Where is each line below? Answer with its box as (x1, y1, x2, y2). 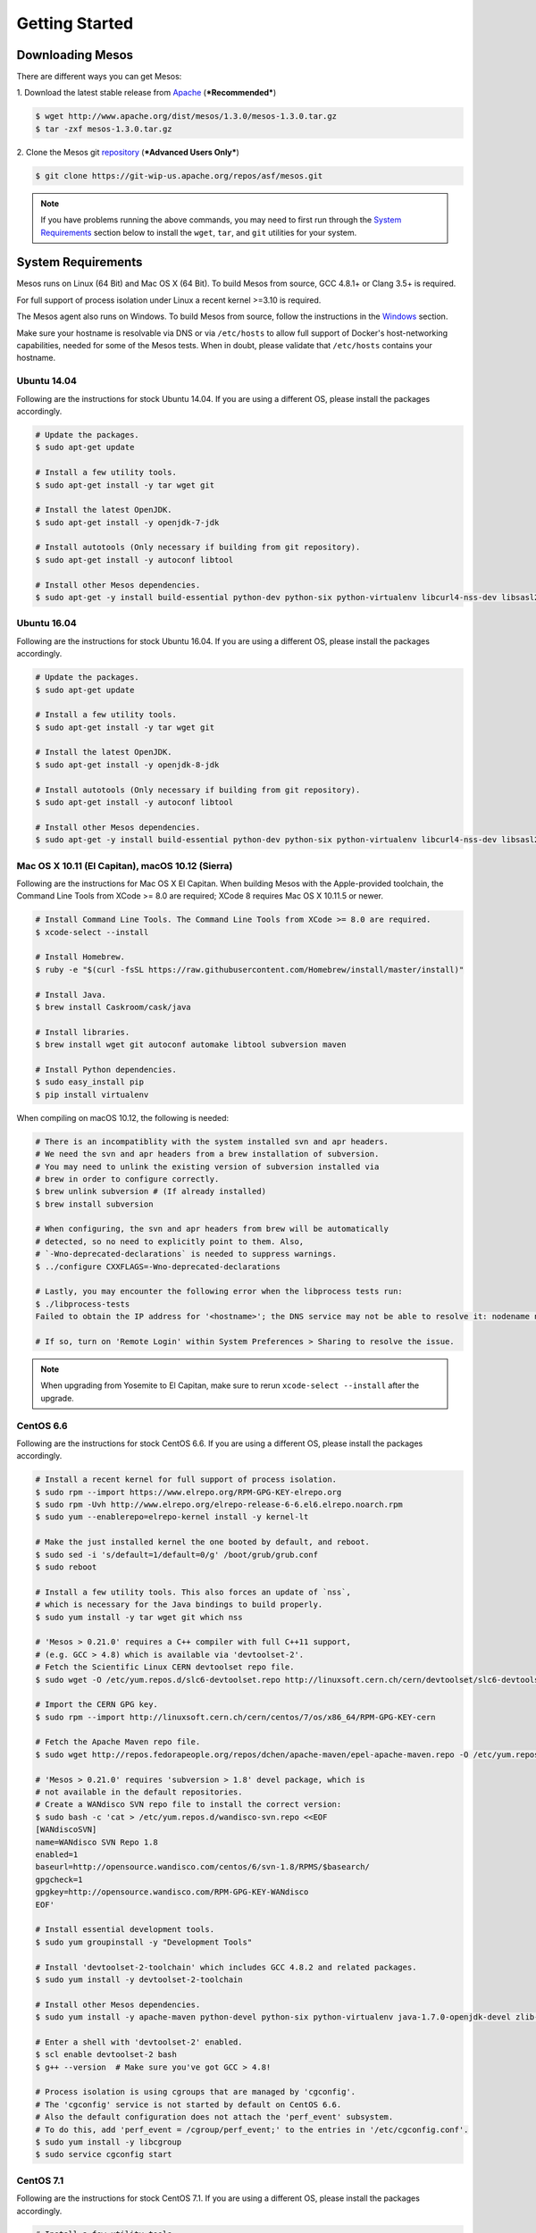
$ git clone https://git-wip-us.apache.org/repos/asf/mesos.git (35, 171, 323, 180)
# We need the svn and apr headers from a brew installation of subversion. (35, 1149, 380, 1159)
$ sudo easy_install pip (35, 1077, 145, 1087)
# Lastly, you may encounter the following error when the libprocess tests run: (35, 1286, 404, 1297)
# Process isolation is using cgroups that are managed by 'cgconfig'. (35, 2087, 356, 2097)
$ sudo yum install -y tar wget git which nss (35, 1612, 243, 1622)
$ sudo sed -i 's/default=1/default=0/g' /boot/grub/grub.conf (35, 1550, 319, 1560)
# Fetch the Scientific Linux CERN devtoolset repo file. (35, 1662, 295, 1672)
